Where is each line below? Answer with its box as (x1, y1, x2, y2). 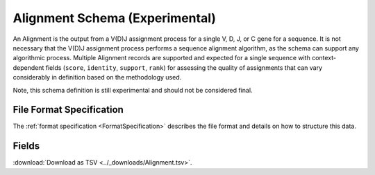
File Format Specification (12, 104, 124, 116)
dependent (12, 63, 44, 72)
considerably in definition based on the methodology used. (12, 73, 182, 82)
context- (311, 54, 337, 62)
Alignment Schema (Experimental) (12, 10, 217, 26)
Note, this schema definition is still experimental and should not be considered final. (12, 86, 253, 94)
